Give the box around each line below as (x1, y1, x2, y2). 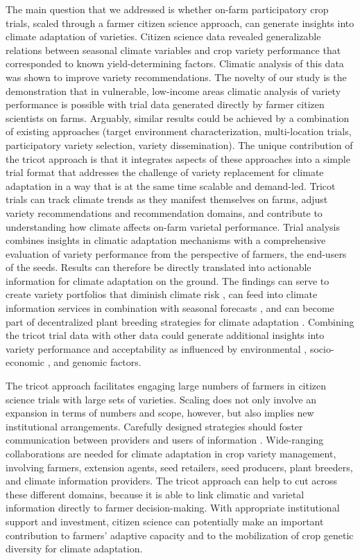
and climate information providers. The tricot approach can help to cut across (6, 473, 338, 488)
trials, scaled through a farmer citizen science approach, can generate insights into (6, 15, 354, 30)
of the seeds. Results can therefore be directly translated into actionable (6, 260, 311, 274)
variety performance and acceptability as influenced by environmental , (6, 341, 307, 356)
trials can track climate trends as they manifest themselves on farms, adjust (6, 192, 328, 207)
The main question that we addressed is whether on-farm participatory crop (6, 2, 329, 16)
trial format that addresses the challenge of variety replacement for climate (6, 165, 324, 180)
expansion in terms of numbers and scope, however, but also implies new (6, 405, 314, 420)
